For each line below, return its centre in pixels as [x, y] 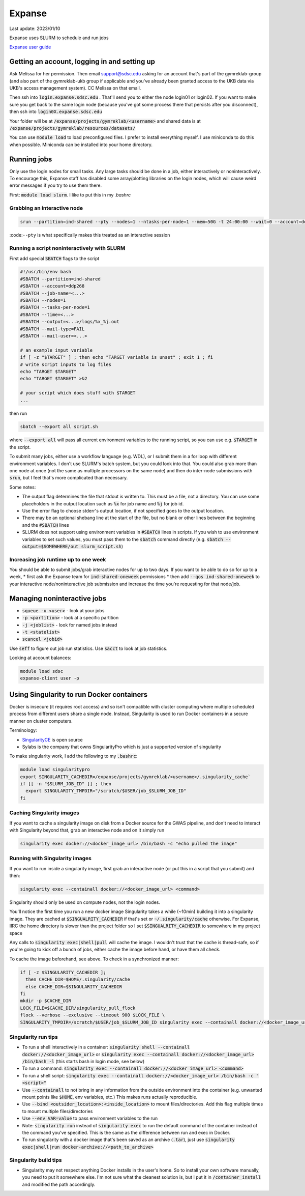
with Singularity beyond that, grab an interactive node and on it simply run [87, 830]
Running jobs [31, 159]
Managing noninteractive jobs [58, 598]
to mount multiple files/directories [57, 1111]
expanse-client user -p [50, 678]
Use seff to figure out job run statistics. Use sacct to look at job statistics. [88, 648]
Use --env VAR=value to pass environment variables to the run [90, 1118]
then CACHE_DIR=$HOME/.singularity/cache [78, 979]
